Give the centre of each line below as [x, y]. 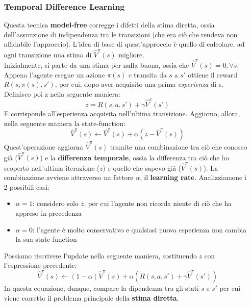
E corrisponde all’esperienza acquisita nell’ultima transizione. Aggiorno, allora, [122, 114]
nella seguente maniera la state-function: [65, 123]
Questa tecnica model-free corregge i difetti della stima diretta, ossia [109, 25]
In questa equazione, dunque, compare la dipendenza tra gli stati [101, 288]
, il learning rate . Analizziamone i [193, 177]
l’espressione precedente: [40, 265]
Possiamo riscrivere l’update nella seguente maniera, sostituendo [100, 255]
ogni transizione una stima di [48, 54]
